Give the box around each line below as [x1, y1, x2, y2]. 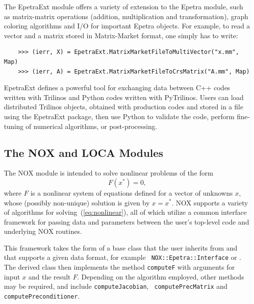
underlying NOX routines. [4, 226, 82, 236]
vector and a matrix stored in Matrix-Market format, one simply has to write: [4, 30, 238, 40]
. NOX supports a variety [172, 197, 248, 207]
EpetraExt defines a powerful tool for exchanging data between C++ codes [4, 82, 230, 93]
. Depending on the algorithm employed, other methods [77, 271, 244, 281]
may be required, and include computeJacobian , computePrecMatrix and [4, 281, 228, 291]
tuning [4, 121, 24, 131]
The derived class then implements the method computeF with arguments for [4, 262, 235, 272]
